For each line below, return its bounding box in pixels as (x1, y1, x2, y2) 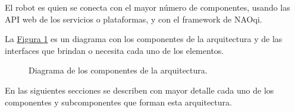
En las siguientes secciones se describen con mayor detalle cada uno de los (5, 84, 274, 96)
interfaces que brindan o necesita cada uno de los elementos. (5, 44, 224, 56)
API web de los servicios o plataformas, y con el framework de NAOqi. (5, 12, 262, 25)
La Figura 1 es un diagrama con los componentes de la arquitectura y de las (5, 33, 283, 45)
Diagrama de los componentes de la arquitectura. (29, 64, 208, 76)
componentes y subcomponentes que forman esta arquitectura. (5, 95, 232, 108)
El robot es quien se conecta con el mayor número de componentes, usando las (5, 1, 290, 13)
